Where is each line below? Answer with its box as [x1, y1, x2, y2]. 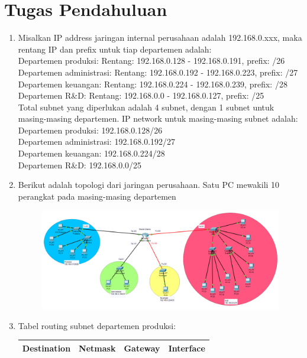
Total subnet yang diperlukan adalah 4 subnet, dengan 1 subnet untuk [18, 100, 274, 113]
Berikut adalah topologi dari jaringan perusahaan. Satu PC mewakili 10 [18, 178, 280, 191]
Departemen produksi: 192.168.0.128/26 [18, 123, 163, 136]
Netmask [79, 341, 116, 354]
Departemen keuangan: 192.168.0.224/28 [18, 147, 165, 160]
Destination [22, 341, 71, 354]
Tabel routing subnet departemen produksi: [18, 319, 176, 331]
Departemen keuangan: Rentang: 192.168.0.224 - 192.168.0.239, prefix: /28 [18, 77, 287, 90]
